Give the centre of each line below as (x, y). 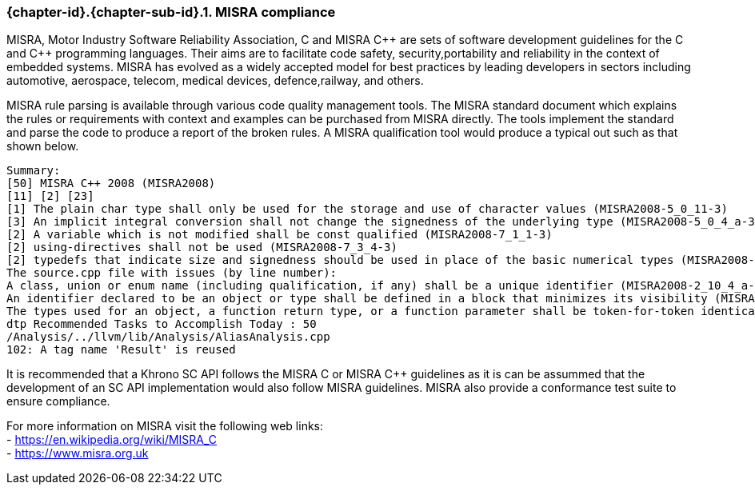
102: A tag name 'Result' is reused (121, 350)
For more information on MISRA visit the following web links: (165, 426)
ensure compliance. (58, 401)
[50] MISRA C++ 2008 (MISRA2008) (111, 184)
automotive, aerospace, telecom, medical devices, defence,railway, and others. (215, 81)
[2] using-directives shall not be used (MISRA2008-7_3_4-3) (202, 247)
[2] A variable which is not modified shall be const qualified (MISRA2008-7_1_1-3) (280, 235)
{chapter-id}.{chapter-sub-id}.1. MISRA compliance (171, 12)
